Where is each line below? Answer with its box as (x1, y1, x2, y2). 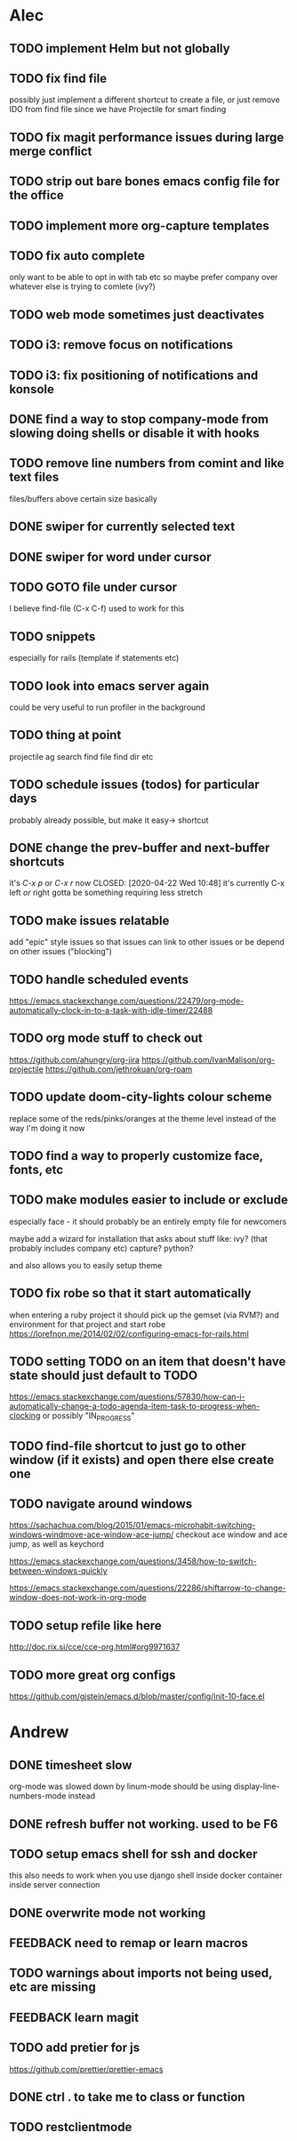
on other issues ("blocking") (9, 946, 113, 957)
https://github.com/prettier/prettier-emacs (9, 2064, 164, 2074)
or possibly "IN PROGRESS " (42, 1411, 135, 1423)
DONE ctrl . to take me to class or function (9, 2089, 245, 2105)
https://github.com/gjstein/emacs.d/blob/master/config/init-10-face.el (9, 1691, 265, 1702)
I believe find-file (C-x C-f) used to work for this (9, 603, 185, 614)
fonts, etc (9, 1163, 64, 1178)
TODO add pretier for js (9, 2040, 140, 2056)
